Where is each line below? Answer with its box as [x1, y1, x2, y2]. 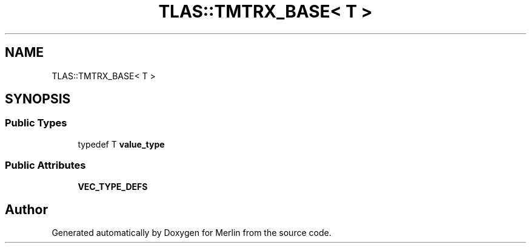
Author [5, 201, 48, 217]
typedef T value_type [78, 139, 165, 149]
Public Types [5, 117, 67, 129]
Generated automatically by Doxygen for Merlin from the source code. [52, 227, 332, 238]
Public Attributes [5, 159, 86, 172]
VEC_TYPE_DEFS [78, 181, 148, 192]
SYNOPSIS [5, 91, 71, 107]
